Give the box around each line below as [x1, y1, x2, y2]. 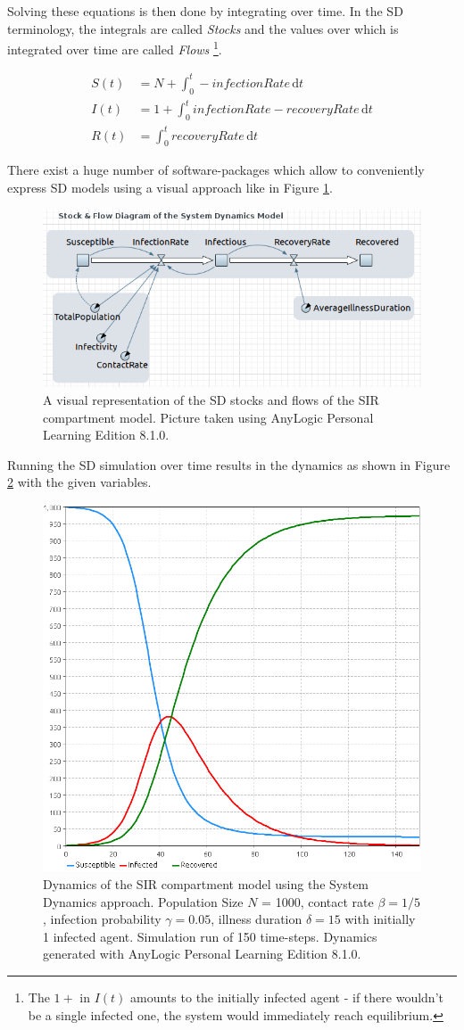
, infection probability [43, 910, 162, 928]
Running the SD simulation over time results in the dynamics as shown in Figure [7, 455, 451, 474]
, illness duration [211, 910, 302, 928]
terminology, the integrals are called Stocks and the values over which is [7, 19, 399, 37]
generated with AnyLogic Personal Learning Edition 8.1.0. [43, 944, 361, 963]
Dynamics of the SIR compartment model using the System [43, 875, 369, 894]
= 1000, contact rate [261, 892, 374, 911]
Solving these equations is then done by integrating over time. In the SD [7, 2, 403, 20]
